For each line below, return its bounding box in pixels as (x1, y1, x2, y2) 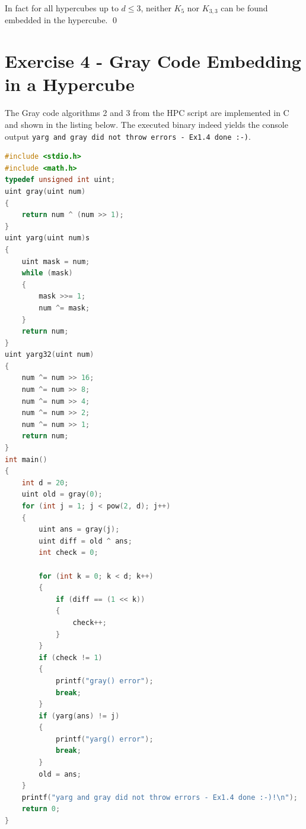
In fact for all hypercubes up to (5, 2, 119, 14)
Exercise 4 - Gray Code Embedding (5, 49, 301, 73)
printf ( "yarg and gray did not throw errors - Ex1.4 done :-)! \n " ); (21, 793, 298, 802)
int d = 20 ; (21, 478, 69, 487)
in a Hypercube (5, 72, 135, 96)
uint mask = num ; (21, 257, 90, 266)
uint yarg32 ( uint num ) (5, 350, 94, 359)
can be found (221, 2, 268, 14)
